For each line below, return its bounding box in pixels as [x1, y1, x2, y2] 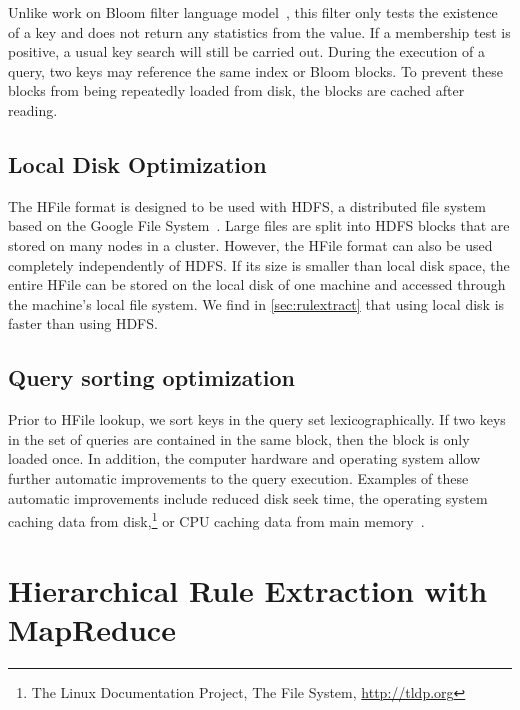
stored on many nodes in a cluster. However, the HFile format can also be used [8, 234, 493, 255]
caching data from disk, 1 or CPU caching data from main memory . [8, 508, 425, 531]
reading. [8, 99, 58, 120]
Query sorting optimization [8, 362, 296, 393]
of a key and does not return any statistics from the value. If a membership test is [8, 21, 511, 42]
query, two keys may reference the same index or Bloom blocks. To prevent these [8, 60, 503, 81]
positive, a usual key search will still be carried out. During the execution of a [8, 41, 486, 62]
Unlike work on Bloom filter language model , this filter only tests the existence [8, 2, 498, 22]
